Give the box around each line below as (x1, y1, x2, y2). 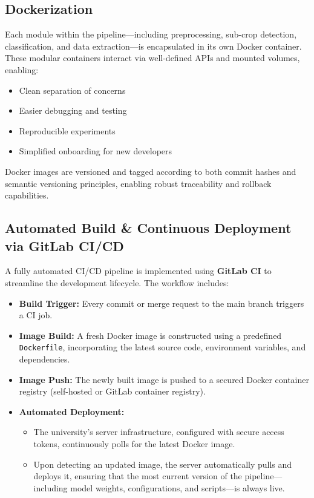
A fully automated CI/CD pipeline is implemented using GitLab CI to (5, 264, 272, 277)
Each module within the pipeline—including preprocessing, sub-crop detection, (5, 28, 297, 41)
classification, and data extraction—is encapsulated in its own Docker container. (5, 39, 302, 52)
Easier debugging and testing (19, 104, 127, 117)
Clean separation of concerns (19, 84, 126, 96)
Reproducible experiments (19, 124, 116, 137)
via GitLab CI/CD (5, 236, 124, 255)
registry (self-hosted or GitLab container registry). (19, 385, 206, 398)
